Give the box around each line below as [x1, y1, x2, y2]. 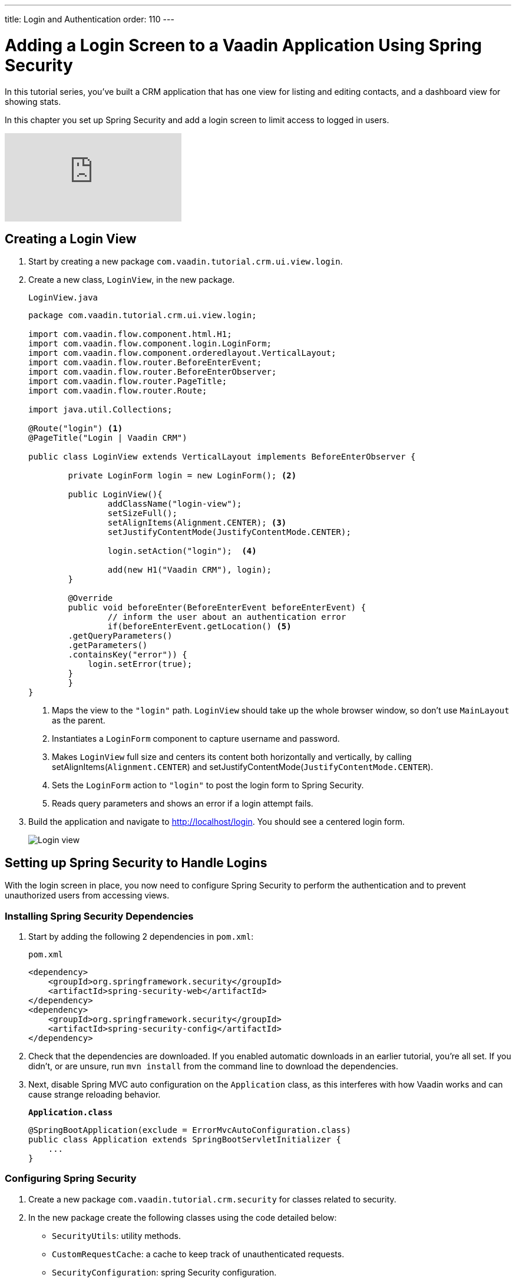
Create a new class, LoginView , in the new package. [28, 275, 235, 285]
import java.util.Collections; [28, 405, 173, 415]
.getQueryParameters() [68, 631, 173, 641]
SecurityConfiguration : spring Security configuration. [52, 1267, 277, 1277]
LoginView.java [28, 293, 98, 303]
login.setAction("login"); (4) [107, 546, 257, 556]
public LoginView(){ [68, 490, 163, 500]
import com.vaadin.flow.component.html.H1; [28, 329, 232, 339]
